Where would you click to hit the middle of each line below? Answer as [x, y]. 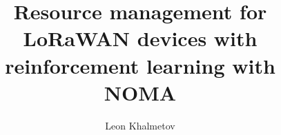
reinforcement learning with [140, 65]
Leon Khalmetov [140, 125]
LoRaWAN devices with [140, 38]
